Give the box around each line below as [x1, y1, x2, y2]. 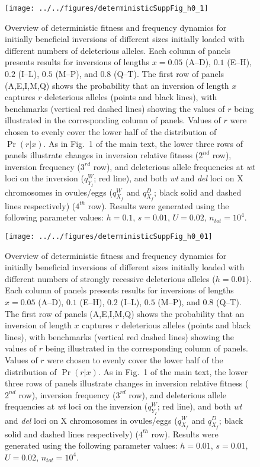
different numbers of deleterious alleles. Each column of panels [5, 44, 230, 56]
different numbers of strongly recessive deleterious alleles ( [5, 272, 216, 284]
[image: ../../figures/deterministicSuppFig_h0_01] [5, 232, 213, 241]
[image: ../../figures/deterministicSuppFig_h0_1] [5, 4, 208, 12]
